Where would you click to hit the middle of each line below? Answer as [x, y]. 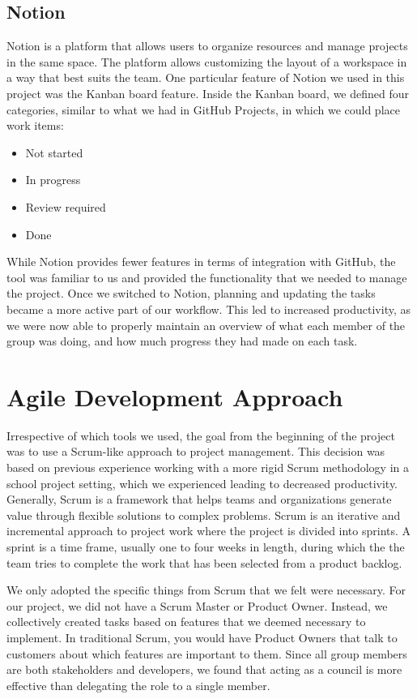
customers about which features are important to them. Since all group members [207, 653]
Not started [54, 152]
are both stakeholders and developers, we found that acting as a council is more [204, 669]
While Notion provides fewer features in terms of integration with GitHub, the [201, 262]
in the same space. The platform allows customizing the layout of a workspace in [207, 61]
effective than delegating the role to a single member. [138, 685]
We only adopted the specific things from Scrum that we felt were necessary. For [206, 590]
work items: [35, 125]
